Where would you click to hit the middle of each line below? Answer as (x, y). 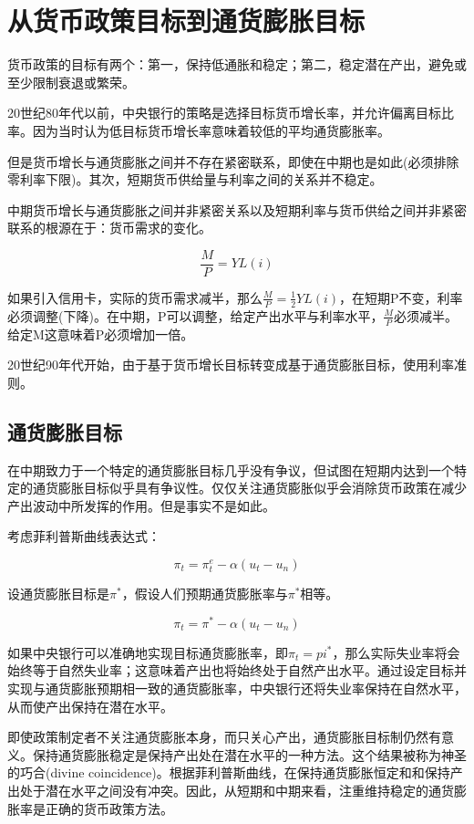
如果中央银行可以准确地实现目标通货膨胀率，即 (148, 652)
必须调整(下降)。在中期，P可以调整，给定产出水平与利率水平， (196, 315)
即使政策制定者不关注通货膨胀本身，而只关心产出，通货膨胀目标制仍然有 (224, 737)
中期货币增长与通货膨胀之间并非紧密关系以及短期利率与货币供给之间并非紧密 (237, 209)
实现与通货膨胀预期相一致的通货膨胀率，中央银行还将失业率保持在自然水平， (237, 688)
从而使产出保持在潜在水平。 (90, 706)
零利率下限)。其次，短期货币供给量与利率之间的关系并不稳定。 (195, 179)
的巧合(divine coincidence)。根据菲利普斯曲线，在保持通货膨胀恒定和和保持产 (235, 772)
